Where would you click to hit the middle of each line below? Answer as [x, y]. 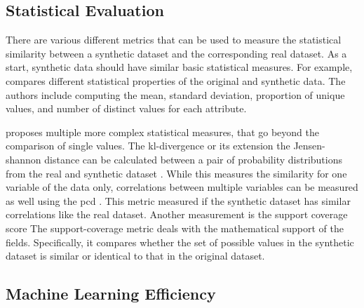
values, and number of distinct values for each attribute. [126, 108]
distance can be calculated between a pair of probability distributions [193, 159]
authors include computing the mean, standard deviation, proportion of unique [175, 94]
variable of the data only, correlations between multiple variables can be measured [182, 187]
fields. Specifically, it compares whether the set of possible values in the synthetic [180, 242]
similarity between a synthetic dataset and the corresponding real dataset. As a [176, 53]
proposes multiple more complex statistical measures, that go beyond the [162, 132]
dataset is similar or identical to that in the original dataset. [135, 256]
